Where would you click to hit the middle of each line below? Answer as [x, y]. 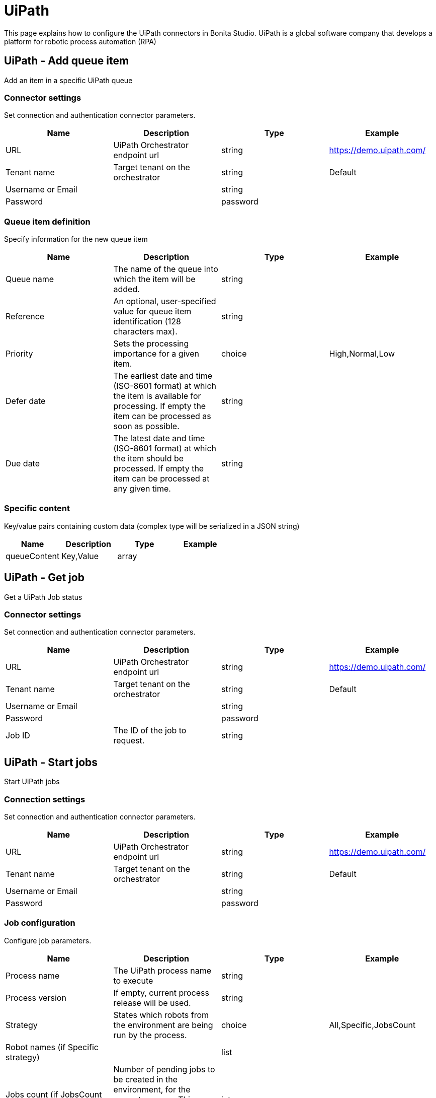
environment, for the [152, 1089]
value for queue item [152, 312]
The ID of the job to [150, 731]
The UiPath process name [162, 970]
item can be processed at [161, 479]
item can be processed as [162, 416]
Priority [19, 354]
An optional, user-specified [165, 301]
